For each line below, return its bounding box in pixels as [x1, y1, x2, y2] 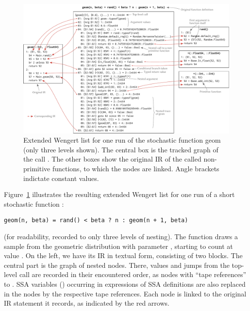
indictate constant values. [23, 173, 99, 183]
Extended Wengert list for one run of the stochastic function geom [23, 135, 221, 145]
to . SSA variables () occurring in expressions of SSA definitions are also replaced [4, 278, 246, 289]
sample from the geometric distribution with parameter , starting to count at [4, 241, 233, 251]
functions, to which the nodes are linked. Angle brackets [52, 164, 219, 174]
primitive [23, 164, 50, 174]
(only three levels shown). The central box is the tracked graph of [23, 144, 218, 154]
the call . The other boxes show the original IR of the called [23, 154, 201, 164]
